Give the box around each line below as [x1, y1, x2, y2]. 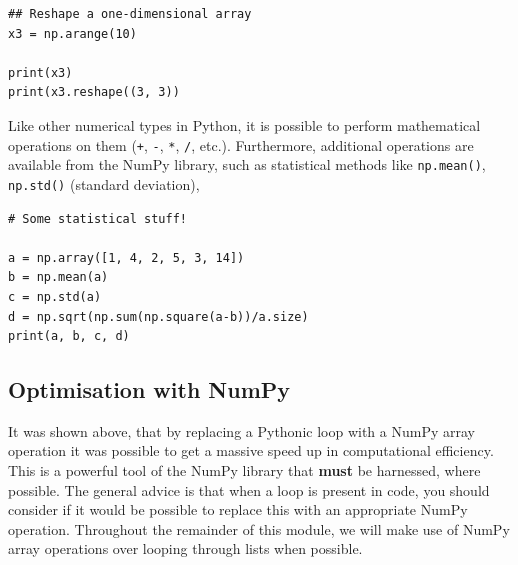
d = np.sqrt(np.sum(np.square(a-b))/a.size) [8, 309, 309, 324]
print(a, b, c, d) [8, 329, 130, 344]
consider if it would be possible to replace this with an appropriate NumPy [8, 499, 468, 520]
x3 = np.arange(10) [8, 26, 137, 41]
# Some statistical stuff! [8, 211, 187, 226]
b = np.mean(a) [8, 270, 109, 285]
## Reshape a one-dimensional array [8, 7, 252, 21]
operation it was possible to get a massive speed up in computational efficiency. [8, 440, 494, 461]
